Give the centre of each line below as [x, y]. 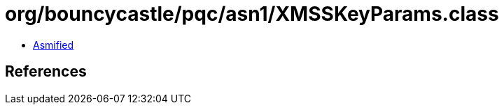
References [46, 72]
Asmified [54, 45]
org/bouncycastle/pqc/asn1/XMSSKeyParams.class [252, 14]
